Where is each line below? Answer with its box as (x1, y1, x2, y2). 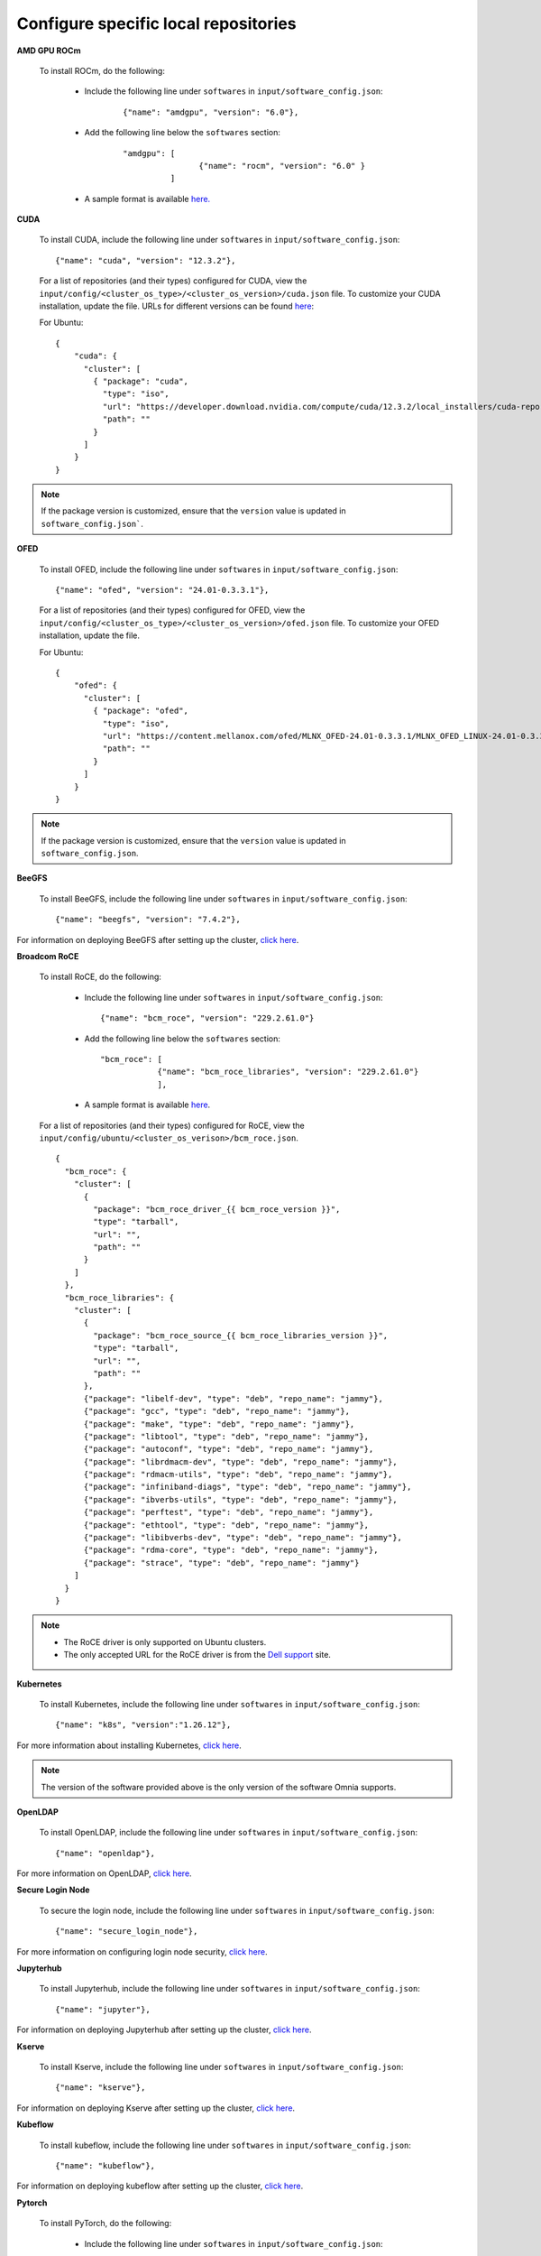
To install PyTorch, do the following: (39, 2218, 172, 2229)
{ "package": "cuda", (93, 375, 189, 386)
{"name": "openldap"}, (55, 1848, 156, 1858)
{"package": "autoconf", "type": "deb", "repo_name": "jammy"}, (83, 1444, 374, 1455)
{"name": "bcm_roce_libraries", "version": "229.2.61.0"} (157, 1067, 419, 1077)
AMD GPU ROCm (16, 45, 81, 56)
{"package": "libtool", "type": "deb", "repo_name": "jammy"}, (83, 1431, 370, 1441)
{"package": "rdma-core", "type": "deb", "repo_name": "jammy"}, (83, 1545, 379, 1556)
